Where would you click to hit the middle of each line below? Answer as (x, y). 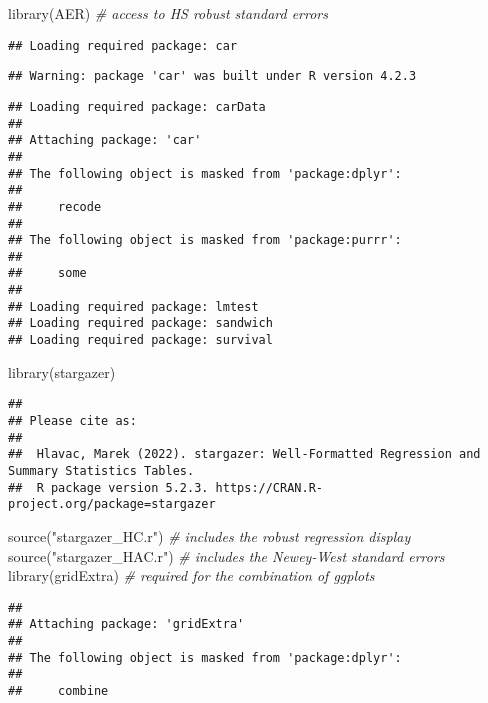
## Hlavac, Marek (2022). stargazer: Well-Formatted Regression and (244, 454)
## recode (55, 206)
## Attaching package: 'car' (105, 140)
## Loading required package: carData (137, 106)
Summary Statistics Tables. (101, 470)
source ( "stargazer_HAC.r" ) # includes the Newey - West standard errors (226, 555)
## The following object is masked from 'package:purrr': (205, 240)
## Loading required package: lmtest (133, 306)
